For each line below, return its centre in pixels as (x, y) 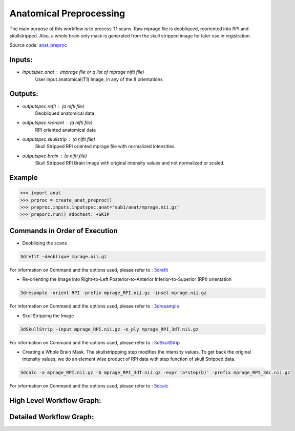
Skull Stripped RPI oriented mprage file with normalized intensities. (106, 147)
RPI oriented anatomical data (66, 130)
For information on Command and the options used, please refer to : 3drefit (89, 270)
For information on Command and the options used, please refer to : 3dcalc (89, 386)
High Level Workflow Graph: (55, 401)
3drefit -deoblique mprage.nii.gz (64, 256)
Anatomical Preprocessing (67, 13)
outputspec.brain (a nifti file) (55, 156)
